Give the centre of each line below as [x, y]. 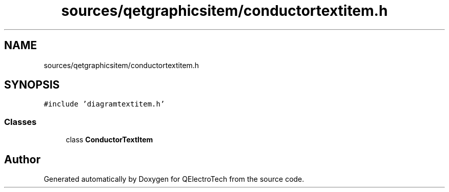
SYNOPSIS [32, 85]
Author [22, 159]
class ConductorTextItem [109, 140]
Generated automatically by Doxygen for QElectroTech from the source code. [174, 179]
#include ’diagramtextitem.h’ [104, 104]
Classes [21, 122]
